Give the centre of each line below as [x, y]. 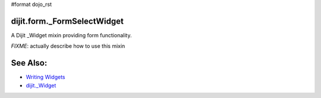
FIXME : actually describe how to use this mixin [68, 46]
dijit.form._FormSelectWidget [67, 21]
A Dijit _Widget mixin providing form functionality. [71, 35]
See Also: [29, 63]
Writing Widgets [45, 77]
